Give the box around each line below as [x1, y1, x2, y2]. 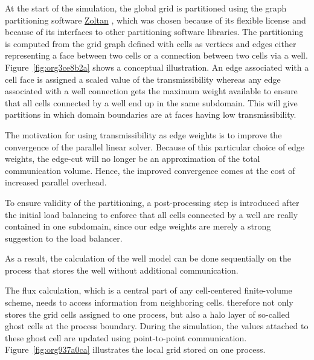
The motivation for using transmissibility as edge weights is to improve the [5, 128, 282, 141]
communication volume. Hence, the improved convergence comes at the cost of [5, 164, 295, 176]
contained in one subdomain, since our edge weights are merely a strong [5, 220, 271, 233]
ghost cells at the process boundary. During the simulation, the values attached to [5, 320, 309, 332]
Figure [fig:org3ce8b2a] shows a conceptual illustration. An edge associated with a [5, 60, 309, 73]
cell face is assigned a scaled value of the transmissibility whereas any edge [5, 72, 281, 85]
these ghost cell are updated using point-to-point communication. [5, 331, 247, 344]
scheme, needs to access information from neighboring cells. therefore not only [5, 296, 293, 309]
